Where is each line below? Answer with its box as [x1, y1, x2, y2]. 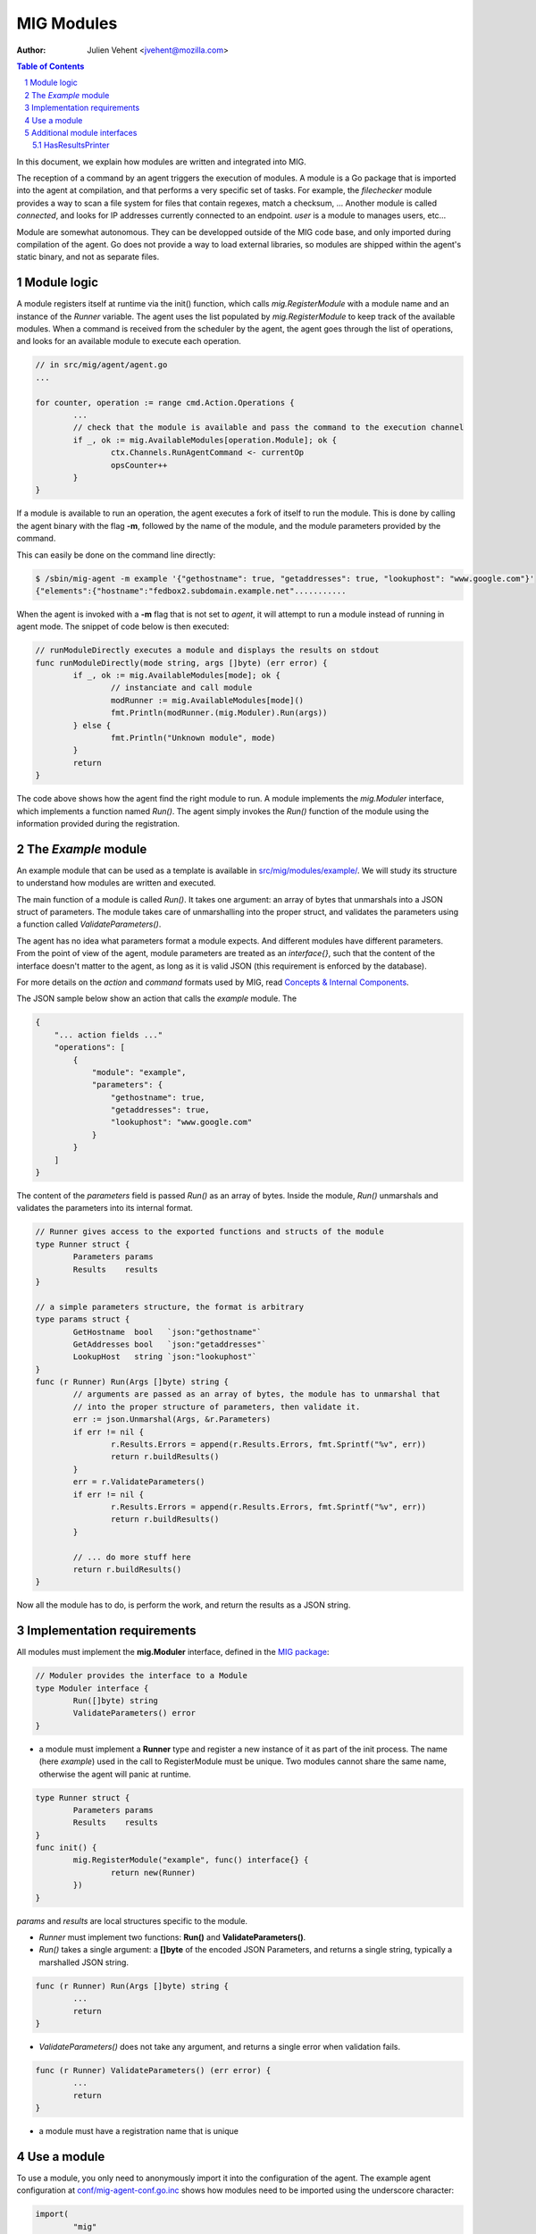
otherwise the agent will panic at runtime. [38, 1768, 191, 1779]
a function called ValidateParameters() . [16, 919, 162, 929]
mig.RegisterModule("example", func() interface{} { [72, 1855, 309, 1865]
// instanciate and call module [110, 683, 253, 693]
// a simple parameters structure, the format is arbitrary [35, 1301, 305, 1312]
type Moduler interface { [35, 1683, 149, 1693]
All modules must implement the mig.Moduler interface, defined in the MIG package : [16, 1647, 330, 1658]
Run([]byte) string [72, 1695, 158, 1706]
